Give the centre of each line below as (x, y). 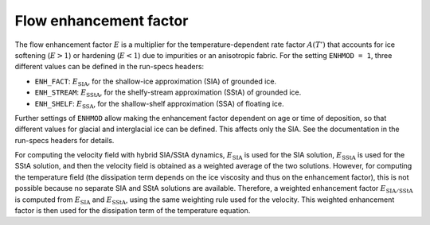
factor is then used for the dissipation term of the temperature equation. (133, 211)
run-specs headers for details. (64, 140)
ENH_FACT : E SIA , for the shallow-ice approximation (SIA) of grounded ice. (156, 82)
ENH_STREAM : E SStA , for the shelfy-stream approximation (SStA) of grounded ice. (168, 93)
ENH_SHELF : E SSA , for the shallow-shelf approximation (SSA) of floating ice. (159, 105)
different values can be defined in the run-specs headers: (109, 67)
